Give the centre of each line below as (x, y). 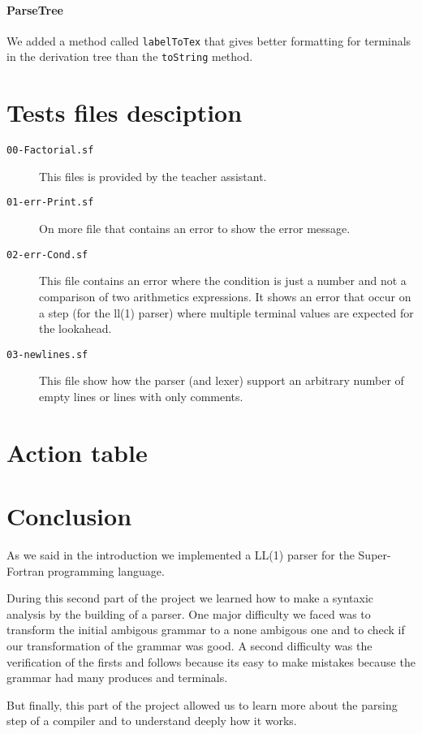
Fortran (26, 570)
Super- (375, 555)
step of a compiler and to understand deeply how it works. (152, 721)
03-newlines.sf (47, 354)
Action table (77, 452)
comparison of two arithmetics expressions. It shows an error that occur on (225, 296)
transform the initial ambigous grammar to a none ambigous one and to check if (206, 630)
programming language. (106, 570)
